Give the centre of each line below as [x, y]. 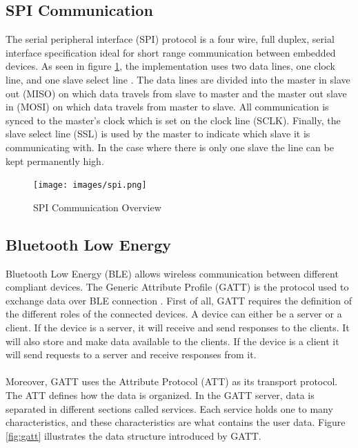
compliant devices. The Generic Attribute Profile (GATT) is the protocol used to [177, 287]
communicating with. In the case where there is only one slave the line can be [170, 147]
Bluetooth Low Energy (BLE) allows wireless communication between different [172, 273]
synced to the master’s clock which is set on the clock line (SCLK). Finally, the [173, 120]
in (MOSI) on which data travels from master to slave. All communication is [167, 107]
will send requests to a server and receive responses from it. [131, 354]
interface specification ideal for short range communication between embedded [171, 52]
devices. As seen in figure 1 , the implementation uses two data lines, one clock [170, 66]
